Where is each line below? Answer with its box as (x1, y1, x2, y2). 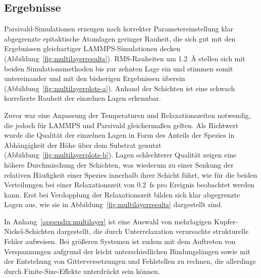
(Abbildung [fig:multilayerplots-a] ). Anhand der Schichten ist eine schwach (4, 83, 235, 93)
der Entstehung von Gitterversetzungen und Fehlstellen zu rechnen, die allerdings (4, 256, 256, 266)
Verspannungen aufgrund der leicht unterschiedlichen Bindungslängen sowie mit (4, 246, 250, 256)
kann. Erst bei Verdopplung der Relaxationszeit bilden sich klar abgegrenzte (4, 189, 240, 200)
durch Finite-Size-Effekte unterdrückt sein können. (4, 265, 160, 276)
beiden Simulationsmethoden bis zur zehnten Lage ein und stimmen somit (4, 63, 233, 73)
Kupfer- (214, 216, 238, 226)
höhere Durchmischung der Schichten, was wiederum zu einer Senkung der (4, 159, 234, 170)
